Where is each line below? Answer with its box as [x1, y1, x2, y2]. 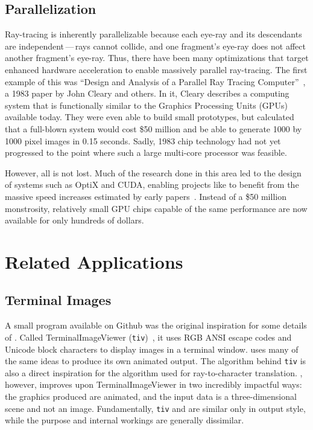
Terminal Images [5, 290, 112, 309]
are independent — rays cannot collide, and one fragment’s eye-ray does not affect [5, 39, 306, 52]
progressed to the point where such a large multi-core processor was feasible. [5, 146, 287, 159]
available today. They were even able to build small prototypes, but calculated [5, 111, 294, 123]
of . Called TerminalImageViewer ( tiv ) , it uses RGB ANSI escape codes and [5, 330, 292, 343]
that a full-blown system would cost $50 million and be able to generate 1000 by [5, 122, 302, 135]
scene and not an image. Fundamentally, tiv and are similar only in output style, [5, 402, 306, 414]
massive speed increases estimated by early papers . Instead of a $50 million [5, 190, 286, 202]
